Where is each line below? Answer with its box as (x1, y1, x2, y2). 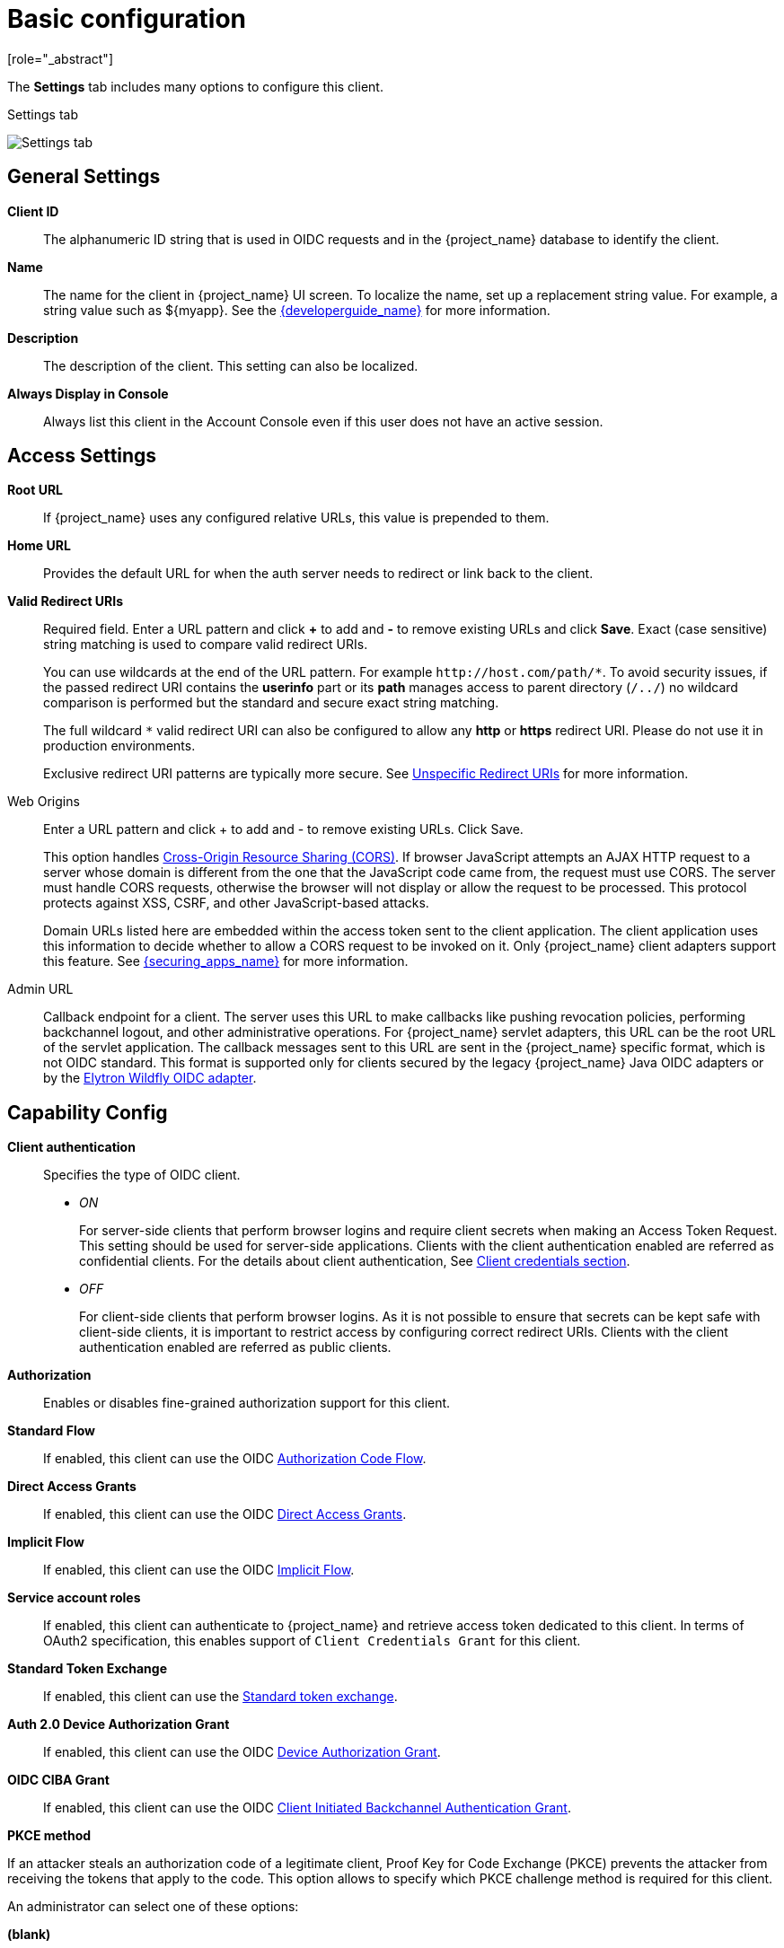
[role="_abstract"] (7, 50, 114, 66)
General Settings (7, 165, 161, 189)
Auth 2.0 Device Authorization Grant (7, 1716, 230, 1733)
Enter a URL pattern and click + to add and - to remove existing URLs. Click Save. (43, 821, 524, 838)
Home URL (7, 538, 71, 554)
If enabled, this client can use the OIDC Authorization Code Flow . (43, 1451, 427, 1467)
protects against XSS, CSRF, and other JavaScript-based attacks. (43, 895, 429, 911)
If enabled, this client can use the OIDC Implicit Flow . (43, 1562, 355, 1578)
